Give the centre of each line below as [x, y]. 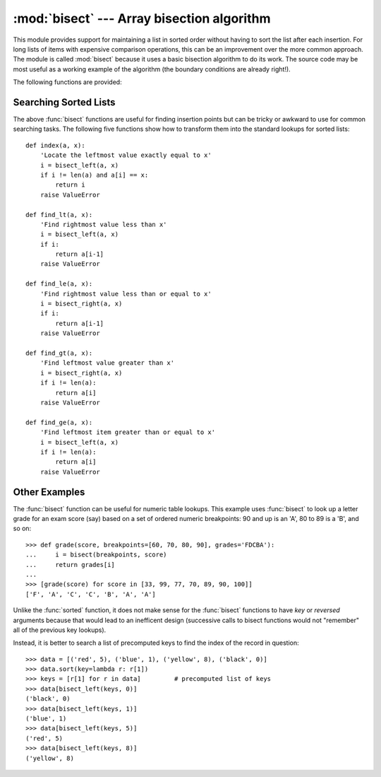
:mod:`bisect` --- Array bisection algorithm [142, 18]
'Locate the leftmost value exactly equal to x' [126, 155]
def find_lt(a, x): [59, 215]
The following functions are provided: [68, 82]
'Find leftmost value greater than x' [107, 363]
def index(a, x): [55, 145]
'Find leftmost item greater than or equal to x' [127, 432]
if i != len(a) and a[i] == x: [94, 175]
